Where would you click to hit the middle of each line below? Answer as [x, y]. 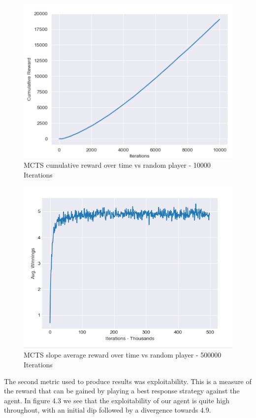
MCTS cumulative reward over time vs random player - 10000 [117, 165]
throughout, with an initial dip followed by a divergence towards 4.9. [108, 410]
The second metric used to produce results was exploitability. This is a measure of [128, 381]
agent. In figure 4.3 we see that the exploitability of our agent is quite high [117, 400]
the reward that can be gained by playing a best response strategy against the [122, 391]
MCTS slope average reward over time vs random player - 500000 [123, 355]
